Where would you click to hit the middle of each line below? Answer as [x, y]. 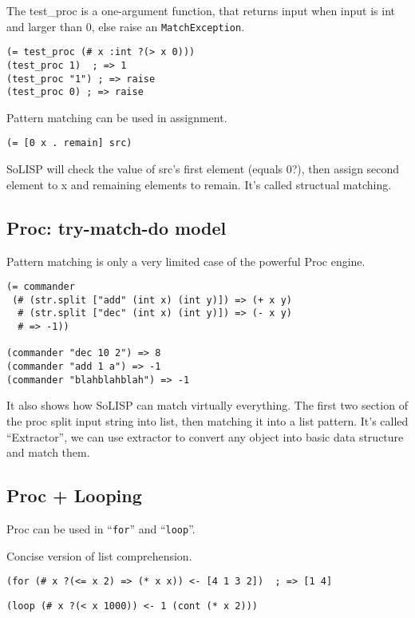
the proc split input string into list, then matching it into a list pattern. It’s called [207, 420]
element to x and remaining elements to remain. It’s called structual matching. [199, 184]
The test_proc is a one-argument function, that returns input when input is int [201, 10]
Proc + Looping [74, 495]
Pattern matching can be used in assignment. [117, 117]
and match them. [48, 452]
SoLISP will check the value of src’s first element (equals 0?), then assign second [203, 169]
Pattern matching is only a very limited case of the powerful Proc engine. [186, 261]
